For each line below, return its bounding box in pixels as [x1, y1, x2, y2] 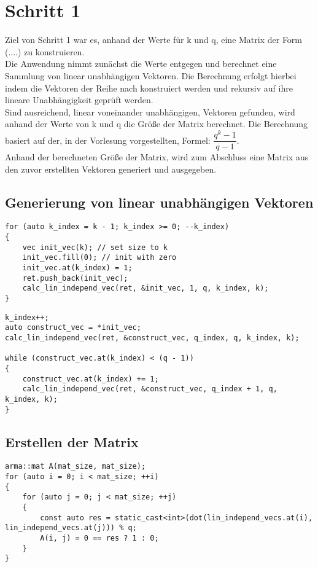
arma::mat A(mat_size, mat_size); [5, 462, 146, 471]
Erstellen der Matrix [5, 432, 139, 451]
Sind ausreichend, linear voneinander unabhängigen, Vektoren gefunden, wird [5, 105, 295, 118]
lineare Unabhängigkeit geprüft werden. [5, 93, 153, 106]
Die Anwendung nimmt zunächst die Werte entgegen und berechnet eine [5, 57, 277, 70]
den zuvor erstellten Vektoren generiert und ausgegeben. [5, 162, 217, 175]
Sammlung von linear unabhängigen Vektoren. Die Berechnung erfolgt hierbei [5, 69, 297, 82]
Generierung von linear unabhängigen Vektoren [5, 192, 314, 211]
